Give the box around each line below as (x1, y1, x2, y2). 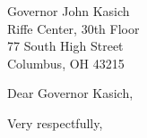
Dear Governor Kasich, (7, 84, 134, 102)
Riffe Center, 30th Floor (7, 19, 140, 37)
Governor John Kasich (7, 2, 130, 20)
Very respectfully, (7, 113, 103, 132)
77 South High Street (7, 37, 124, 55)
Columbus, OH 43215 (7, 53, 125, 72)
